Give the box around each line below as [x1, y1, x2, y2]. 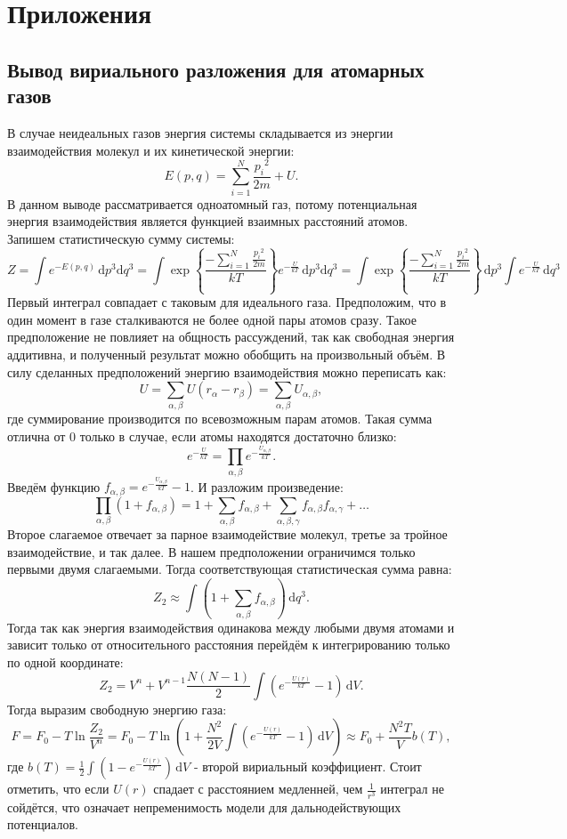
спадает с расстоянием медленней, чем [153, 779, 363, 798]
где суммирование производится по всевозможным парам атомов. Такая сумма [7, 409, 433, 428]
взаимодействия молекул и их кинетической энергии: [7, 141, 295, 159]
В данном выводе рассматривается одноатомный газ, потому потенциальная [7, 194, 417, 213]
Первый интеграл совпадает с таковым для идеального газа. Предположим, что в [7, 293, 447, 311]
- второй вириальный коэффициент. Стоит [193, 757, 422, 776]
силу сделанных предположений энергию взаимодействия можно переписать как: [7, 362, 447, 381]
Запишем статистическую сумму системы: [7, 229, 235, 247]
